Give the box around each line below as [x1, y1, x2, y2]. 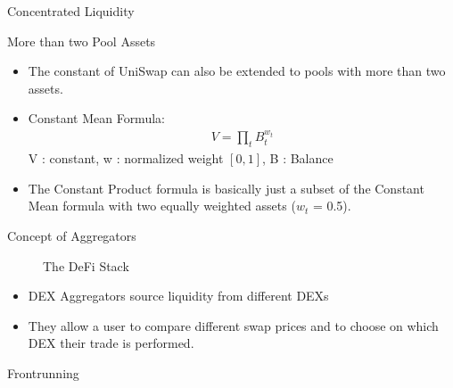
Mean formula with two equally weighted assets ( [28, 196, 296, 215]
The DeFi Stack [43, 256, 129, 275]
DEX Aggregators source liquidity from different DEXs [28, 286, 329, 305]
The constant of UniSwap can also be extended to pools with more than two [28, 62, 446, 80]
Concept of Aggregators [7, 227, 136, 245]
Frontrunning [7, 364, 79, 382]
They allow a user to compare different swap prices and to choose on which [28, 316, 439, 334]
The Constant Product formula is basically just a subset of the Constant [28, 178, 424, 197]
